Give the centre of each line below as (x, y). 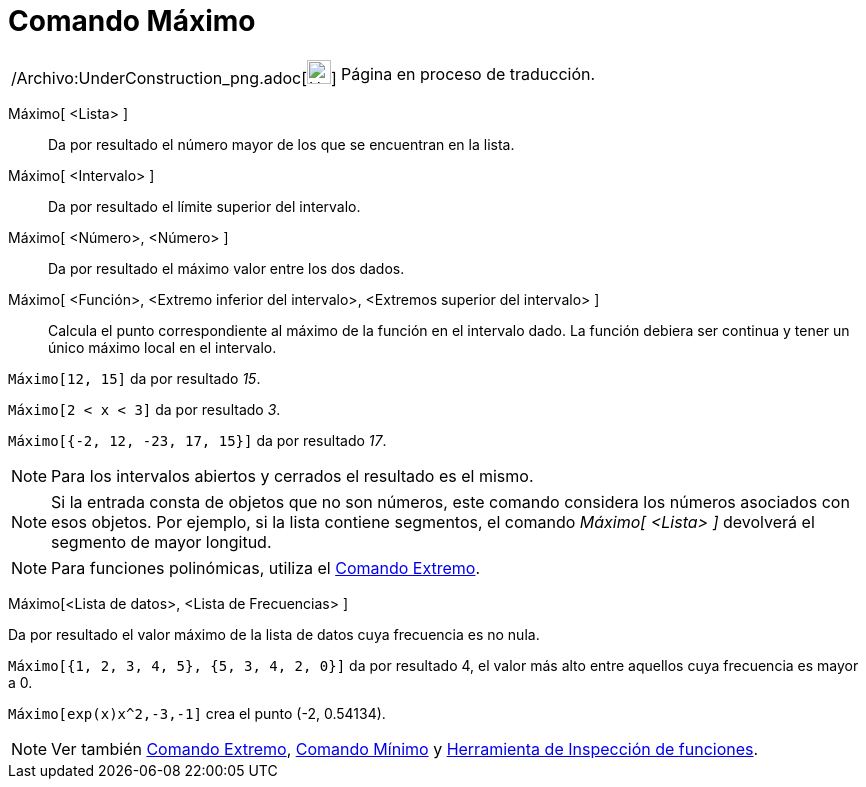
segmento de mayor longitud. (161, 541)
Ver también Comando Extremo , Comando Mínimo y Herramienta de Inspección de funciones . (405, 748)
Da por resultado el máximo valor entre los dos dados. (226, 268)
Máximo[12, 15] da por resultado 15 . (134, 378)
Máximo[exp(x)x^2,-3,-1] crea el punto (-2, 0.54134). (197, 713)
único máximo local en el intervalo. (162, 347)
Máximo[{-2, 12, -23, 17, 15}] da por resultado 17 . (197, 440)
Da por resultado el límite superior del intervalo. (204, 206)
